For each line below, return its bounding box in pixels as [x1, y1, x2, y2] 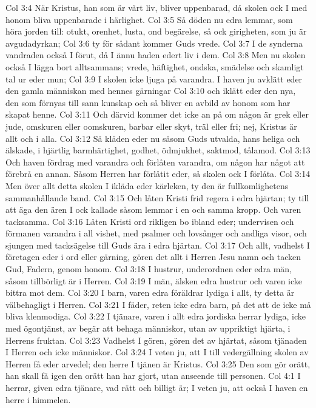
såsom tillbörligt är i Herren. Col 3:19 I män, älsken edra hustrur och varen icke [5, 274, 303, 287]
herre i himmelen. [5, 393, 71, 406]
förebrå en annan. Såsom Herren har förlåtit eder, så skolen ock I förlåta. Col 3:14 [5, 167, 311, 180]
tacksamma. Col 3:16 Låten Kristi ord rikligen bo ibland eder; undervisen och [5, 215, 294, 227]
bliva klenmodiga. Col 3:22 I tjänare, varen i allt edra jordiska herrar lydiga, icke [5, 310, 306, 323]
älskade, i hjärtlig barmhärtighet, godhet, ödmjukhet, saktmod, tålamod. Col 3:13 [5, 144, 311, 156]
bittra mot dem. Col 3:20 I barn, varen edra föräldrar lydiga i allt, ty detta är [5, 286, 295, 299]
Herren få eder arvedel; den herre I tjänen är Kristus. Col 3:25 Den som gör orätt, [5, 357, 311, 370]
